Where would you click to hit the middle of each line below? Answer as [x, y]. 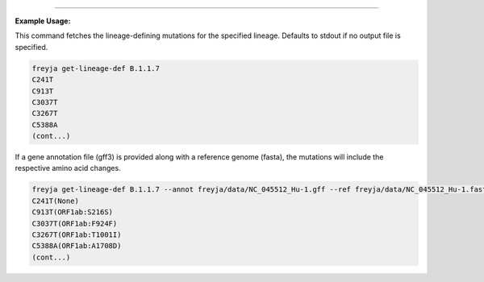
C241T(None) [56, 201]
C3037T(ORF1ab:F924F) [75, 223]
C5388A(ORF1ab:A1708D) [77, 246]
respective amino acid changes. [68, 168]
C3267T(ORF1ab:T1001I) [77, 235]
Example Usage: [43, 21]
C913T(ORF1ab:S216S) [72, 212]
